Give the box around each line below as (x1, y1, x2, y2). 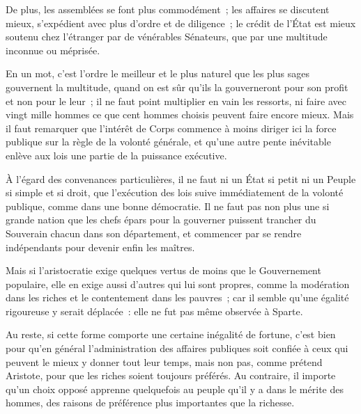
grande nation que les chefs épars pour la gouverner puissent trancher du (6, 212, 316, 227)
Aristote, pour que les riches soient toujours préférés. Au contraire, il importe (6, 368, 336, 383)
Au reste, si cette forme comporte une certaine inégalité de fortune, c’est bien (6, 327, 336, 342)
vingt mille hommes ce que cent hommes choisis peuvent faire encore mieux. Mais (6, 107, 354, 122)
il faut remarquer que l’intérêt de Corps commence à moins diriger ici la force (6, 120, 337, 135)
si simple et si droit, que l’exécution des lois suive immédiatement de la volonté (6, 185, 344, 200)
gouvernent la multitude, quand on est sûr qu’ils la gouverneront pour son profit (6, 79, 348, 94)
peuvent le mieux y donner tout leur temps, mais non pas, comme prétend (6, 354, 323, 369)
